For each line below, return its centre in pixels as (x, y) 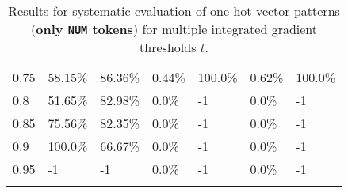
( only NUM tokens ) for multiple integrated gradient (174, 29)
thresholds (168, 47)
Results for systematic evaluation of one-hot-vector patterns (174, 11)
